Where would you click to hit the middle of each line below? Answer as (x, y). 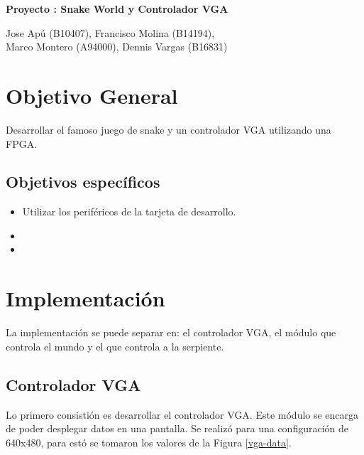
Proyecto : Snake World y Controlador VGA (117, 9)
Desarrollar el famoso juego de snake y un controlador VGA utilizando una (169, 129)
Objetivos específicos (83, 182)
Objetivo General (92, 95)
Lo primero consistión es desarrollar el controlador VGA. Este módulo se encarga (182, 414)
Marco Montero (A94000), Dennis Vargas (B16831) (117, 47)
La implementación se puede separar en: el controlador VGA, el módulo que (171, 332)
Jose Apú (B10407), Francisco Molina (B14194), (110, 32)
